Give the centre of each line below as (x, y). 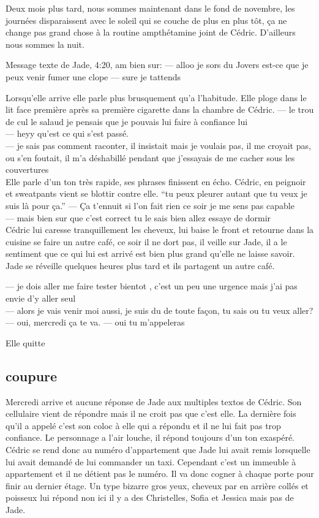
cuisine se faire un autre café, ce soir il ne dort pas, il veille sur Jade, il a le (146, 241)
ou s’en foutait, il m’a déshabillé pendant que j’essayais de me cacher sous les (150, 157)
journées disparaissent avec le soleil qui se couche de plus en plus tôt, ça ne (146, 20)
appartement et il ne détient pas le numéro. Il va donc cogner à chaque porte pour (160, 474)
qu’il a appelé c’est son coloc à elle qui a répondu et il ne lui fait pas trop (143, 425)
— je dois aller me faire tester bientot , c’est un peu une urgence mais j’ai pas (152, 286)
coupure (32, 375)
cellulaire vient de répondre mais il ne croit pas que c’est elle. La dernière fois (151, 413)
